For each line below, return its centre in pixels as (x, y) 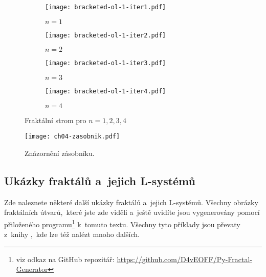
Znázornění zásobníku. (60, 153)
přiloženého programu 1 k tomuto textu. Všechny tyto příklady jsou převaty (122, 223)
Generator (32, 269)
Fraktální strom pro (56, 120)
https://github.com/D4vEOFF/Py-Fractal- (185, 259)
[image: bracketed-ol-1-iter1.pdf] (106, 7)
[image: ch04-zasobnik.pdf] (72, 137)
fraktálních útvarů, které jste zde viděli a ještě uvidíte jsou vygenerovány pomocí (132, 212)
